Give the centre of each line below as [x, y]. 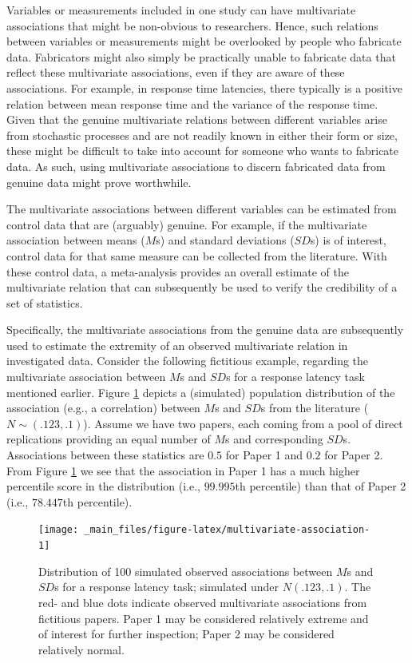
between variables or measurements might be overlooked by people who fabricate [204, 41]
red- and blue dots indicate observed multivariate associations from [203, 602]
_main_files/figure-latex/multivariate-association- [227, 530]
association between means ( [76, 240]
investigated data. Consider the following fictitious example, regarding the [188, 361]
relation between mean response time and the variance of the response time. [192, 103]
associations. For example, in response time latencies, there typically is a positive [204, 87]
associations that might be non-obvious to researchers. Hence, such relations [192, 25]
